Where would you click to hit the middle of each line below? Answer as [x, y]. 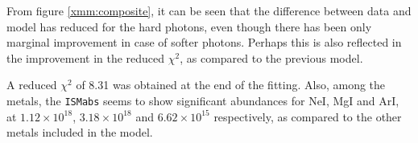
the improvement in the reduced [86, 57]
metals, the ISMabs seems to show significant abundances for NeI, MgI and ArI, [203, 100]
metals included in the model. [80, 132]
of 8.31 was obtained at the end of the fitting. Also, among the [231, 85]
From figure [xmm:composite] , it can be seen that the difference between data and [209, 10]
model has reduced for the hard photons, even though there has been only [189, 26]
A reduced [32, 85]
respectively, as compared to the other [308, 116]
